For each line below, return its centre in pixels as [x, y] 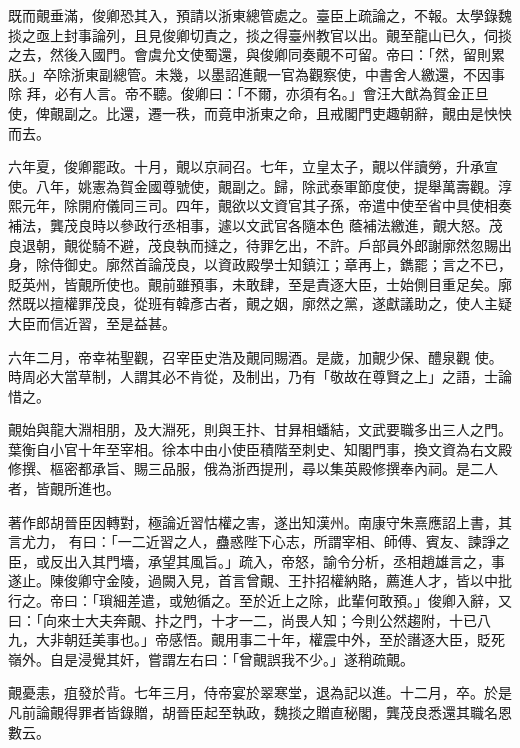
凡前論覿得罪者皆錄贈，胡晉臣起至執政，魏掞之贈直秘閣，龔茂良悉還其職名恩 [260, 712]
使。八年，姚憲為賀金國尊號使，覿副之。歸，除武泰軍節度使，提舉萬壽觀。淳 [260, 185]
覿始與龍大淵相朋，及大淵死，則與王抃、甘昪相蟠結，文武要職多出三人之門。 [260, 429]
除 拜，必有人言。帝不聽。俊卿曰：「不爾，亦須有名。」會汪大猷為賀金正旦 [248, 93]
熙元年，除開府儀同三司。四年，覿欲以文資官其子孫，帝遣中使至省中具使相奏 [260, 205]
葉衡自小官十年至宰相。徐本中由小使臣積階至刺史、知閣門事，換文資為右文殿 [260, 448]
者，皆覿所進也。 [64, 488]
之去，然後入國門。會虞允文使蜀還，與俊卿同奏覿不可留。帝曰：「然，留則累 [256, 54]
